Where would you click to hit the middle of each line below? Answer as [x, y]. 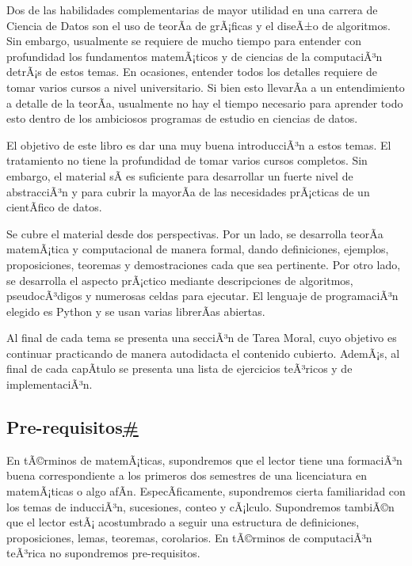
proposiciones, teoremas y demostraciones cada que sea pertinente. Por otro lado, [204, 264]
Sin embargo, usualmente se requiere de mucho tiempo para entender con [184, 41]
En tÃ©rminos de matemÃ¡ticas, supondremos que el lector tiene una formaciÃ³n [204, 460]
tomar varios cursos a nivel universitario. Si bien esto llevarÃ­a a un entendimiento [206, 87]
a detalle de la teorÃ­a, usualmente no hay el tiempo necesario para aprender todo [205, 103]
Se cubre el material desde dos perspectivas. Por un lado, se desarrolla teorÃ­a [195, 233]
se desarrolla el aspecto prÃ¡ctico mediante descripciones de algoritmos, [180, 280]
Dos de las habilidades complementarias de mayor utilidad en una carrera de [192, 9]
